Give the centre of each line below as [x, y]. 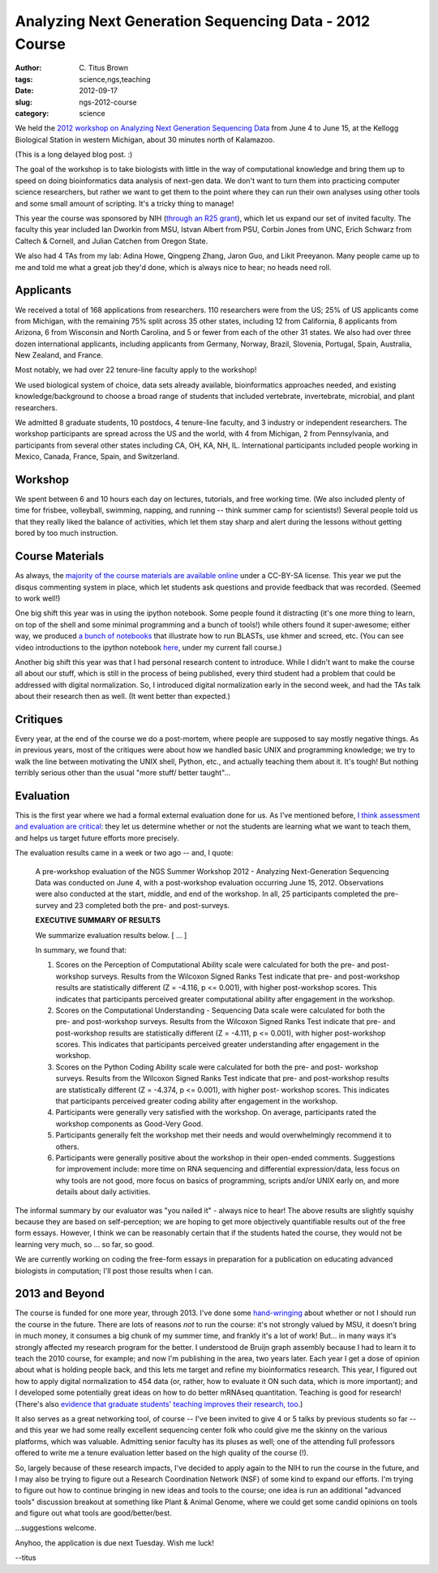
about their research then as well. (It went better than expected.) [123, 696]
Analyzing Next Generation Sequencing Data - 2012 [193, 21]
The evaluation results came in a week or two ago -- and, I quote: [124, 853]
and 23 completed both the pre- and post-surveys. [145, 905]
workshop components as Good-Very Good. [129, 1124]
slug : [24, 102]
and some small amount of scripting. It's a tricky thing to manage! [125, 204]
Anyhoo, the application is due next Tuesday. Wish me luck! [115, 1543]
